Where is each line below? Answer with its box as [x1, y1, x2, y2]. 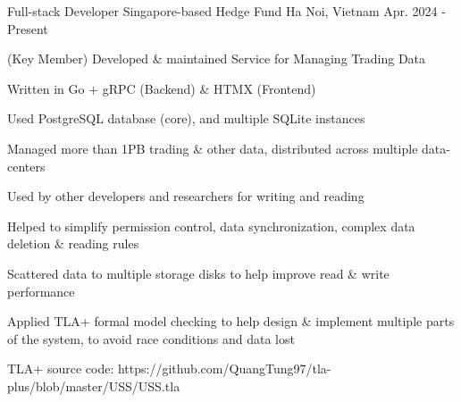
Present [7, 19, 48, 38]
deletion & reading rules [7, 234, 139, 253]
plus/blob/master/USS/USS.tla [7, 376, 180, 395]
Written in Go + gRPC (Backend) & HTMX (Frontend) [7, 79, 316, 97]
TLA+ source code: [7, 359, 114, 378]
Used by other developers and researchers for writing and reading [7, 187, 365, 205]
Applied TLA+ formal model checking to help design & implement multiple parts [7, 312, 455, 331]
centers [7, 156, 46, 175]
